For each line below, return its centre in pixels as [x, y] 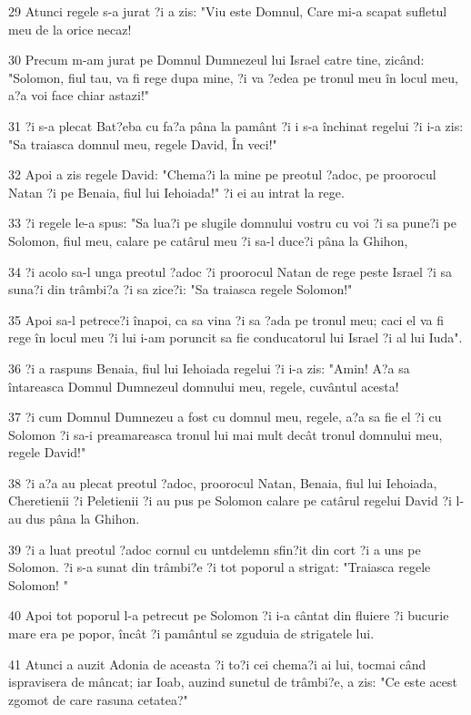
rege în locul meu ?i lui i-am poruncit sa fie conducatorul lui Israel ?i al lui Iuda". [235, 337]
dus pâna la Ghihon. [83, 519]
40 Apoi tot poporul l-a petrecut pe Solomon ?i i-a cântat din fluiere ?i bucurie [229, 615]
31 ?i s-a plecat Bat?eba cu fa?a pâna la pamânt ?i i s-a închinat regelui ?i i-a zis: [236, 125]
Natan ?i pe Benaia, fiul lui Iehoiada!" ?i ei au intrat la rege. [176, 192]
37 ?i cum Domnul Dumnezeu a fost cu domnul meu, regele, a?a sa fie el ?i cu [225, 417]
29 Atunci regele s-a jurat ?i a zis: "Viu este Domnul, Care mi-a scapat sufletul [228, 11]
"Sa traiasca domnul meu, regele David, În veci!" [143, 143]
